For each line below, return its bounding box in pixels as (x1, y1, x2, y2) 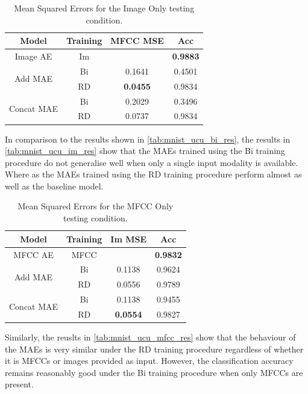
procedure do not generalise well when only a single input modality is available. (5, 156, 298, 168)
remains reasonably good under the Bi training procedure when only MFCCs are (5, 366, 303, 378)
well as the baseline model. (5, 179, 104, 192)
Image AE (14, 50, 52, 63)
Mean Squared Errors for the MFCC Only (17, 200, 174, 212)
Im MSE (110, 232, 146, 245)
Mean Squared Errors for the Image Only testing (14, 2, 195, 14)
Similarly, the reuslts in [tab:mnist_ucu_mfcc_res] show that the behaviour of (5, 330, 296, 343)
